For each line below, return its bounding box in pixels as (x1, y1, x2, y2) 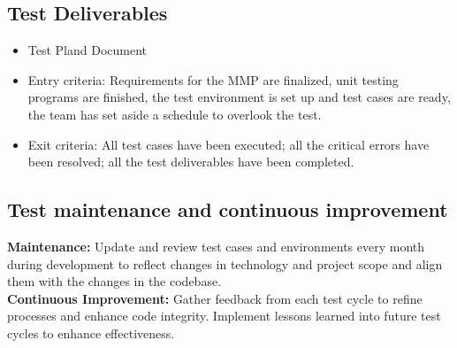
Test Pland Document (27, 41, 148, 59)
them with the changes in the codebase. (7, 272, 222, 290)
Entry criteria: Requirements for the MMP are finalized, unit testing (27, 70, 399, 89)
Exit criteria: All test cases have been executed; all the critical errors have (27, 135, 430, 153)
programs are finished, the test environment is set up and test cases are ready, (27, 88, 451, 106)
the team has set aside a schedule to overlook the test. (27, 104, 322, 123)
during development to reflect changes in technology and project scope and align (7, 254, 443, 273)
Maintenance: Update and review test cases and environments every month (7, 236, 425, 255)
